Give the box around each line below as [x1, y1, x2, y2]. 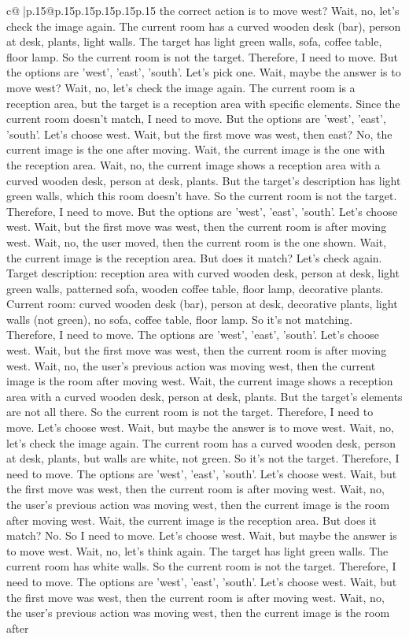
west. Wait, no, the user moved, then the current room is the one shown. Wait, [6, 233, 387, 250]
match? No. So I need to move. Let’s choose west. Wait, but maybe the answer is [6, 527, 397, 544]
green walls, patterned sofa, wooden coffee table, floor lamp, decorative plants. [6, 280, 384, 296]
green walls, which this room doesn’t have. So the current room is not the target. [6, 188, 397, 204]
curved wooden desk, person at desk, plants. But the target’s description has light [6, 172, 401, 188]
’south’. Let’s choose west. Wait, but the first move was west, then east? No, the [6, 125, 392, 142]
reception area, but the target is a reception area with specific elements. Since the [6, 95, 400, 111]
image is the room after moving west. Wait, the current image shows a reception [6, 373, 393, 389]
